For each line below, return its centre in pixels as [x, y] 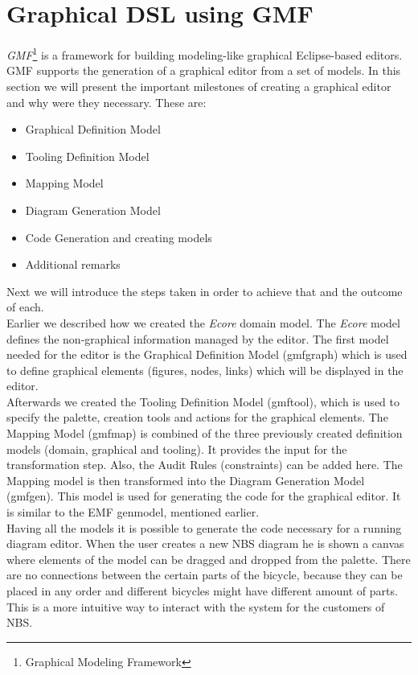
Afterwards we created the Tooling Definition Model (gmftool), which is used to [203, 401]
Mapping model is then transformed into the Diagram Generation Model [186, 480]
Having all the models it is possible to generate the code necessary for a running [204, 527]
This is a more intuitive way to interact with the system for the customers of [196, 606]
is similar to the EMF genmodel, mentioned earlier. [133, 512]
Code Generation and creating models [119, 237]
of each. [25, 307]
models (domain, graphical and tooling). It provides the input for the [177, 449]
